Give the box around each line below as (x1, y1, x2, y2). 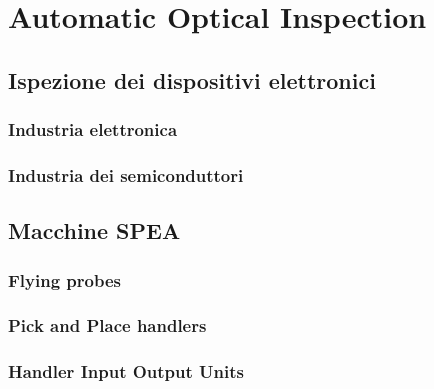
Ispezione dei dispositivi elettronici (8, 64, 376, 95)
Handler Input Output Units (8, 359, 244, 384)
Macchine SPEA (8, 215, 181, 246)
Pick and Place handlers (8, 313, 207, 338)
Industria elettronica (8, 117, 178, 142)
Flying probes (8, 267, 121, 292)
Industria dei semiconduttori (8, 162, 244, 187)
